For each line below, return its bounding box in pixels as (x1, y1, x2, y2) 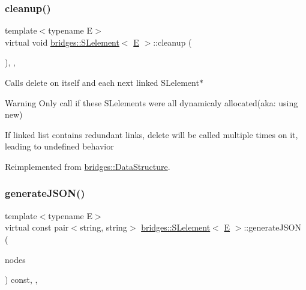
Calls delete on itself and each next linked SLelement (5, 76, 199, 88)
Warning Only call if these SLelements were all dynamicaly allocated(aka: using (5, 96, 298, 109)
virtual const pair (5, 221, 69, 234)
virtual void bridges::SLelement (5, 35, 119, 48)
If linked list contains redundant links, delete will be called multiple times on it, (5, 128, 298, 140)
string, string (80, 221, 127, 234)
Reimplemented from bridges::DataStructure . (5, 160, 170, 172)
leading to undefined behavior (5, 140, 114, 153)
